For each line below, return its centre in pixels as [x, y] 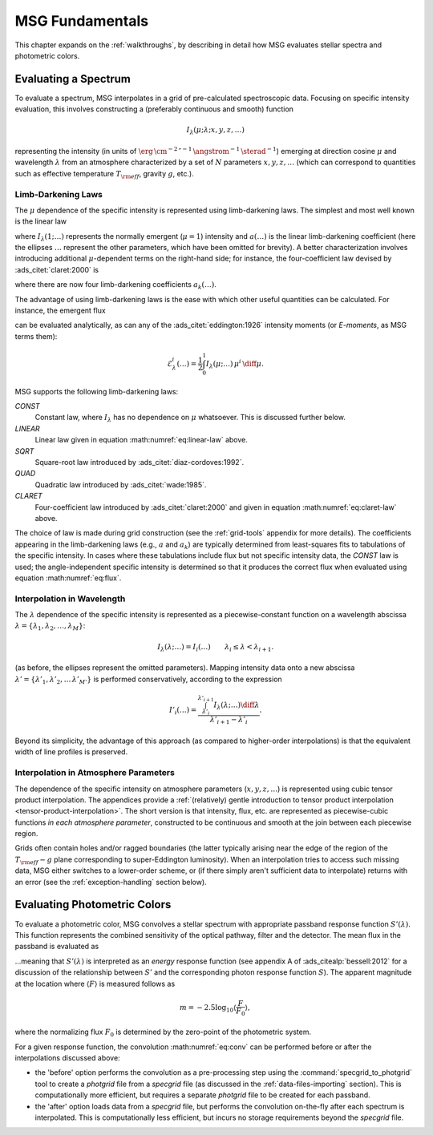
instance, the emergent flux [60, 311]
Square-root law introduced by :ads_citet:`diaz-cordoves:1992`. [140, 462]
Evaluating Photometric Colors [93, 905]
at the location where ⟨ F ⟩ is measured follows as [95, 984]
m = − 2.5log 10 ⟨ [208, 1008]
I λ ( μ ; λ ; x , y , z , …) [215, 131]
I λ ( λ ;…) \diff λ [237, 706]
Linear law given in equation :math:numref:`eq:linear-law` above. [142, 440]
